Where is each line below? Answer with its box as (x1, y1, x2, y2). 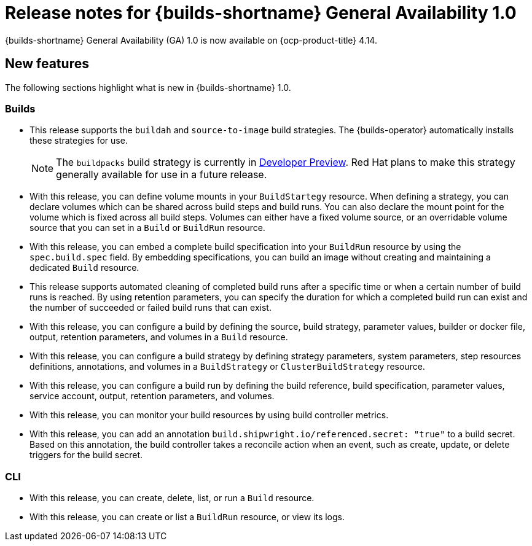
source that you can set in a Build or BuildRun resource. (29, 222, 265, 233)
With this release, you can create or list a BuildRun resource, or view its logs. (29, 512, 345, 523)
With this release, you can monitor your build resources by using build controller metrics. (29, 410, 389, 421)
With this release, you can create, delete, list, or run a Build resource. (29, 493, 315, 504)
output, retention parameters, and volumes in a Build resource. (29, 332, 288, 343)
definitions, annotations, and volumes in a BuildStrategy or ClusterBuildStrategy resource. (29, 361, 425, 372)
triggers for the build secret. (29, 450, 143, 461)
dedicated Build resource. (29, 262, 139, 273)
